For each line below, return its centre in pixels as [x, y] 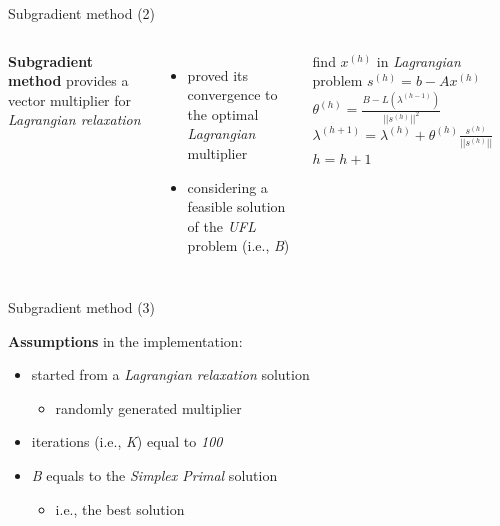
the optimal [223, 113]
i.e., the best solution [120, 508]
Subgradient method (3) [82, 306]
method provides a [68, 80]
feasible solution [236, 206]
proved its [218, 74]
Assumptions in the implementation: [125, 340]
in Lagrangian [418, 60]
